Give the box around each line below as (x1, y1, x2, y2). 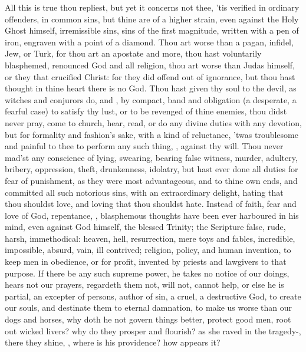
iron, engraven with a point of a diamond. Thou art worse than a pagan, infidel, (5, 35, 294, 48)
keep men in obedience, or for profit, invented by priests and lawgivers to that (5, 255, 287, 268)
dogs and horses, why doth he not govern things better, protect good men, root (5, 313, 291, 325)
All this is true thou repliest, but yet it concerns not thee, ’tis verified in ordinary (5, 1, 300, 13)
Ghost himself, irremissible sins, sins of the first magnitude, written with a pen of (5, 24, 299, 37)
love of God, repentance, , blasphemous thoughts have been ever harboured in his (5, 209, 299, 221)
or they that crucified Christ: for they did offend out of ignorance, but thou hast (5, 70, 295, 83)
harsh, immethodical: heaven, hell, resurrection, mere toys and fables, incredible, (5, 232, 295, 244)
